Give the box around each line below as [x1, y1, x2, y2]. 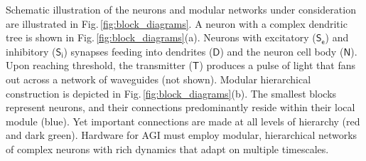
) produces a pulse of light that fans [199, 58, 356, 73]
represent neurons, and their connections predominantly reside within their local [6, 100, 355, 115]
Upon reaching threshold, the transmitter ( [6, 58, 193, 73]
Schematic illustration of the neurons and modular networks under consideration [6, 2, 356, 16]
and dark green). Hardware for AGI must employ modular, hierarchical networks [6, 128, 357, 142]
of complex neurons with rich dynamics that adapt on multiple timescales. [6, 141, 329, 156]
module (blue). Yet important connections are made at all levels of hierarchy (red [6, 113, 360, 128]
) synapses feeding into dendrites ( [63, 43, 213, 58]
